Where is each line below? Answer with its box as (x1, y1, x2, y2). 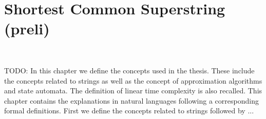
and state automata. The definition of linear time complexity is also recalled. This (4, 85, 262, 96)
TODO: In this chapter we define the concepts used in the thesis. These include (4, 65, 255, 75)
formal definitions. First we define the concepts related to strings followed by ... (4, 105, 254, 116)
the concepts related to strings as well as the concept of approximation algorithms (4, 75, 262, 86)
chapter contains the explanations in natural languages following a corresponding (4, 95, 259, 106)
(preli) (4, 18, 50, 39)
